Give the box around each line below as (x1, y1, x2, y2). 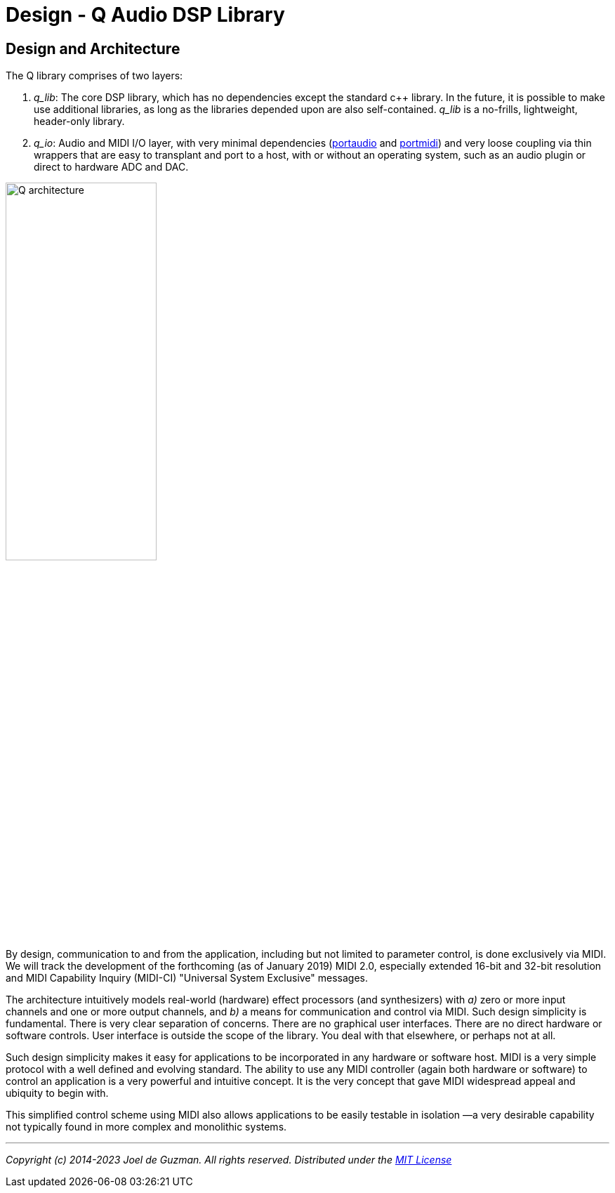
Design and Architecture (6, 39, 180, 58)
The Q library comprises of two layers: (6, 70, 183, 82)
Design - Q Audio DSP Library (6, 3, 285, 27)
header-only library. (34, 115, 125, 128)
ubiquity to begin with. (6, 1087, 109, 1100)
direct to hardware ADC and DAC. (34, 161, 189, 173)
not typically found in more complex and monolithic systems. (6, 1121, 287, 1133)
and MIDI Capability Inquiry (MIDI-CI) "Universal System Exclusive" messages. (6, 972, 369, 984)
